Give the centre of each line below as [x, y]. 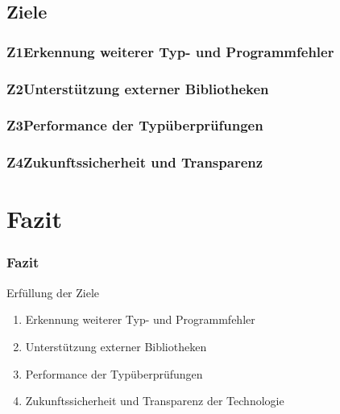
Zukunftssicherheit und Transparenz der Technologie [155, 401]
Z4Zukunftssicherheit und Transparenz [135, 162]
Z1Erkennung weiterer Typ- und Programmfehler [170, 51]
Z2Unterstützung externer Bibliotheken [138, 88]
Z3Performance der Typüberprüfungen [135, 125]
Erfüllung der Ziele [53, 292]
